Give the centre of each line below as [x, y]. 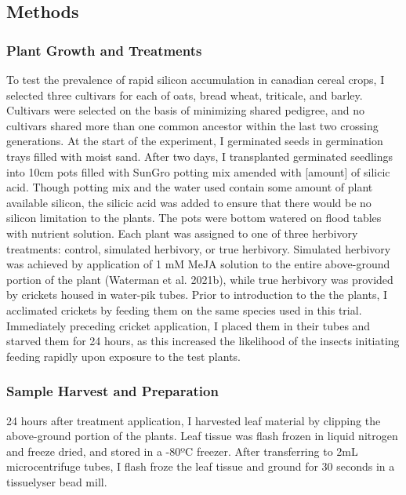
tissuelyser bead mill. [57, 481]
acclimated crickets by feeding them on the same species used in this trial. [184, 309]
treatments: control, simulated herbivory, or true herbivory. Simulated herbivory [199, 248]
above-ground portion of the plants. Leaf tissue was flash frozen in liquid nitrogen [202, 436]
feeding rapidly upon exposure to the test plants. [124, 356]
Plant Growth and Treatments [104, 50]
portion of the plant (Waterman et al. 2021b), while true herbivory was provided [200, 279]
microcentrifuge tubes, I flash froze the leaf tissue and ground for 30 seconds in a [201, 466]
